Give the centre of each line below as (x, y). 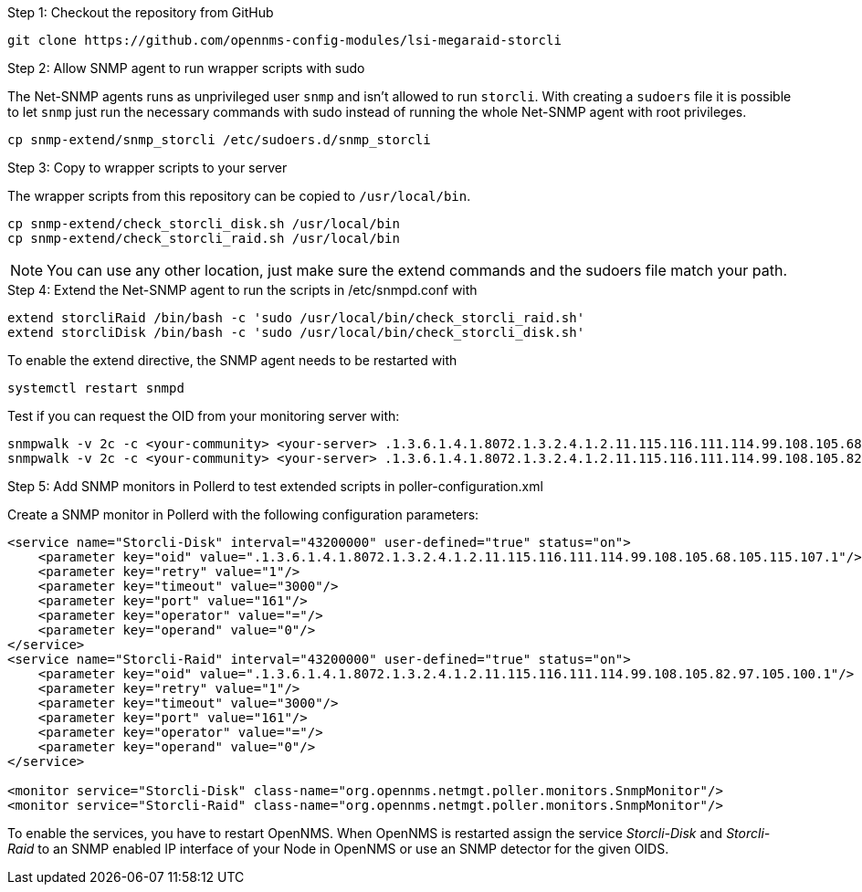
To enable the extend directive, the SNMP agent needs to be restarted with (232, 360)
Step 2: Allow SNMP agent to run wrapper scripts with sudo (186, 68)
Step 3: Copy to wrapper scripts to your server (147, 168)
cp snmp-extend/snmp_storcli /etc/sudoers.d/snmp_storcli (219, 140)
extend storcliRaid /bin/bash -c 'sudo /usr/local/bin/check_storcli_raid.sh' (296, 318)
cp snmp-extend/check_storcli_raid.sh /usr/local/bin (204, 238)
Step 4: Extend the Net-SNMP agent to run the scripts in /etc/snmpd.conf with (242, 290)
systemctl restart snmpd (96, 388)
